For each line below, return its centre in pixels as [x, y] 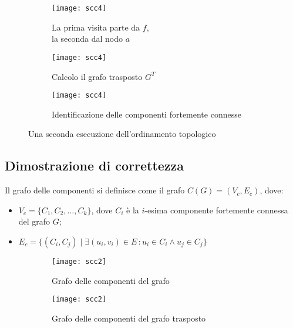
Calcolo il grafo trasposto [97, 76]
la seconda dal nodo [87, 39]
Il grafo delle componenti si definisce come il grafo [95, 190]
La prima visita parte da [96, 27]
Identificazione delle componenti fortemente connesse [146, 114]
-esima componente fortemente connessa [216, 210]
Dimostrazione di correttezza [95, 165]
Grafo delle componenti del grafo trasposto [129, 318]
